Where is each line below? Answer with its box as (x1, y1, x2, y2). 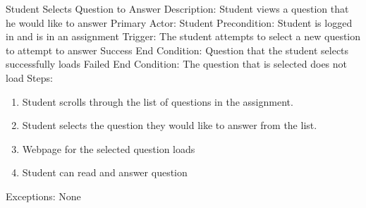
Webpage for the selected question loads (22, 141, 195, 156)
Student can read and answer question (22, 165, 188, 180)
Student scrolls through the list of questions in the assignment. (22, 94, 293, 109)
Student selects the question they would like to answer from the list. (22, 118, 317, 133)
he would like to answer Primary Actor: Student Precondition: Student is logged (6, 15, 353, 30)
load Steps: (6, 70, 53, 85)
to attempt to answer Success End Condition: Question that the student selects (6, 42, 349, 57)
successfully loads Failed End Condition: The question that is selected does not (6, 56, 348, 71)
